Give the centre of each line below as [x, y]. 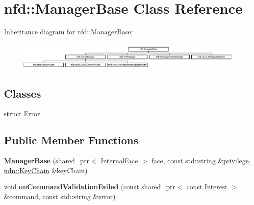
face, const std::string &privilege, [201, 161]
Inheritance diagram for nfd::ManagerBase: [68, 32]
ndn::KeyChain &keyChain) [46, 170]
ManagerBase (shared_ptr [47, 161]
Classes [23, 93]
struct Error [22, 114]
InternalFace [119, 161]
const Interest [207, 187]
